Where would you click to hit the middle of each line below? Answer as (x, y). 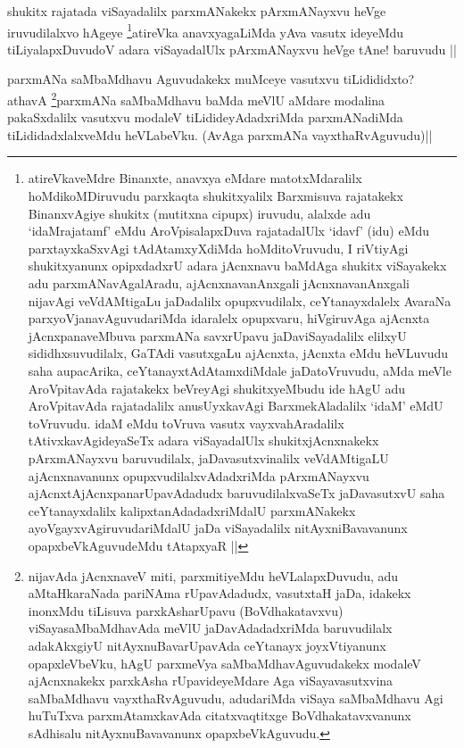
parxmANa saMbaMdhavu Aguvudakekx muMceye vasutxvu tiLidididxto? (211, 79)
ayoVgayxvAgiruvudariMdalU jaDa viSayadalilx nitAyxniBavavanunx (218, 528)
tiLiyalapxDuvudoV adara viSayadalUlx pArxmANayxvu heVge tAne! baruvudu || (232, 49)
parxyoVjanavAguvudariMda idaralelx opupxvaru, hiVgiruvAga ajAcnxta (229, 318)
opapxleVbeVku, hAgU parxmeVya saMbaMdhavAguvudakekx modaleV (224, 663)
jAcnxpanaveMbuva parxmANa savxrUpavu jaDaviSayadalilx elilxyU (217, 335)
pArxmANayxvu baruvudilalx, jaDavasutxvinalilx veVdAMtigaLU (208, 457)
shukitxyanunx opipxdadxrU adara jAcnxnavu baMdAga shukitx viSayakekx (237, 266)
